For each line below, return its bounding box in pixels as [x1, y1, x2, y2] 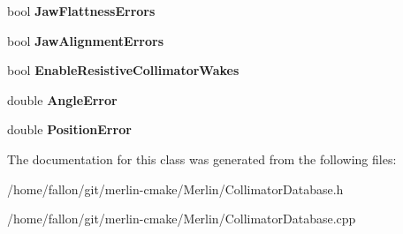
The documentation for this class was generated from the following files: [7, 149, 397, 168]
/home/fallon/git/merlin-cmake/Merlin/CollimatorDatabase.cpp [7, 209, 356, 228]
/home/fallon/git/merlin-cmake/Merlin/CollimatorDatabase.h [7, 179, 344, 198]
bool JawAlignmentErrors [7, 31, 163, 49]
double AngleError [7, 90, 118, 109]
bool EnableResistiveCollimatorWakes [7, 61, 240, 79]
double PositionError [7, 120, 132, 139]
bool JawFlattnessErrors [7, 2, 156, 19]
